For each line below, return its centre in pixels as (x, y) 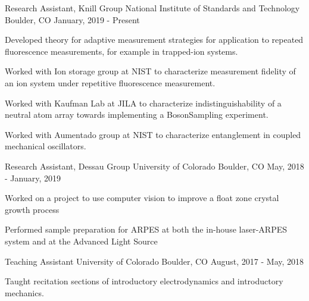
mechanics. (24, 292)
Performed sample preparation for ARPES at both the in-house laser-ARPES (146, 229)
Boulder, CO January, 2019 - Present (72, 19)
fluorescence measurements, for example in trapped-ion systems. (121, 51)
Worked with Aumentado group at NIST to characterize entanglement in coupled (153, 134)
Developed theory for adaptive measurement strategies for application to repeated (154, 40)
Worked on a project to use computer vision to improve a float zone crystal (142, 198)
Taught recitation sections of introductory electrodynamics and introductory (144, 281)
